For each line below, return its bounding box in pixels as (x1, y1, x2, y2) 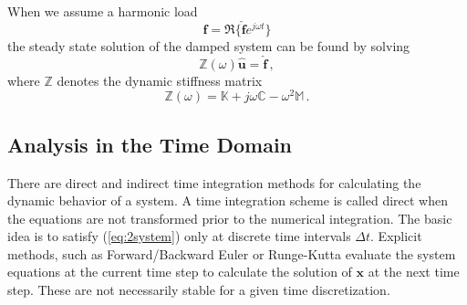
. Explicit (370, 226, 422, 246)
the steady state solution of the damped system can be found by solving (7, 36, 410, 55)
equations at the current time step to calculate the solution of (7, 262, 352, 281)
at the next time (368, 262, 460, 281)
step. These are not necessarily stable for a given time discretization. (7, 280, 390, 300)
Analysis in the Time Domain (7, 130, 293, 158)
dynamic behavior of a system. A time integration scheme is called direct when (7, 191, 448, 210)
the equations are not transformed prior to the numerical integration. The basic (7, 208, 452, 227)
